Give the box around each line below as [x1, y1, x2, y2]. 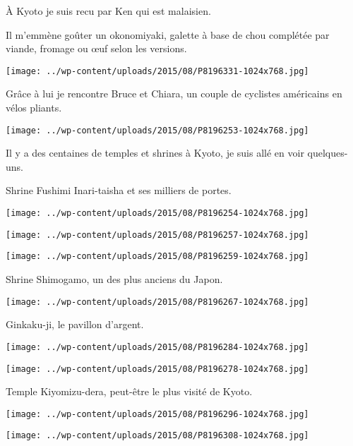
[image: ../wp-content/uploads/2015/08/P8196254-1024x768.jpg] [6, 208, 309, 219]
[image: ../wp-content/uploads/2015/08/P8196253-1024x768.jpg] [6, 125, 309, 135]
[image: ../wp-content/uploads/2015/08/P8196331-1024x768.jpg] [6, 66, 309, 76]
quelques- [307, 145, 348, 160]
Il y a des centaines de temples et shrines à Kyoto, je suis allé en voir [6, 145, 304, 160]
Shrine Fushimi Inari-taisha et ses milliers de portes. [6, 183, 232, 198]
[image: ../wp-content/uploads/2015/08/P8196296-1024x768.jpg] [6, 409, 309, 419]
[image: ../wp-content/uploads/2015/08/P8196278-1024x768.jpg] [6, 363, 309, 374]
